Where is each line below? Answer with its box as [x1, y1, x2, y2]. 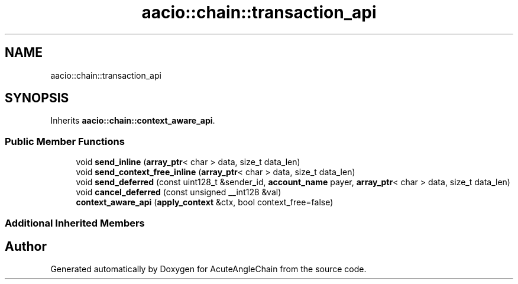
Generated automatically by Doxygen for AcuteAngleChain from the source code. [50, 264, 367, 275]
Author [5, 238, 47, 254]
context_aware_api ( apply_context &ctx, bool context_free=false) [76, 197, 334, 208]
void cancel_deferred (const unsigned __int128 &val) [76, 187, 281, 198]
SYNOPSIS [5, 91, 69, 106]
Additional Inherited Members [5, 217, 145, 229]
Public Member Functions [5, 135, 125, 147]
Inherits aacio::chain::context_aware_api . [50, 115, 215, 126]
